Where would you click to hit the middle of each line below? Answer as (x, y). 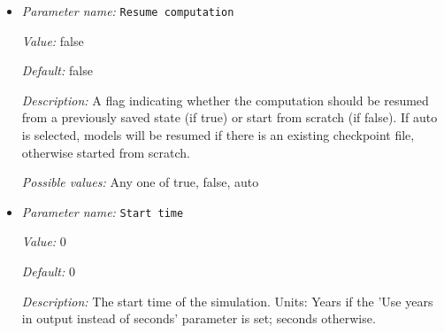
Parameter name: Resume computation (128, 11)
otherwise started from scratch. (106, 152)
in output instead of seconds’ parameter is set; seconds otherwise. (199, 318)
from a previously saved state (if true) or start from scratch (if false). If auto (230, 117)
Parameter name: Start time (103, 211)
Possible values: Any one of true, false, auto (140, 182)
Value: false (53, 40)
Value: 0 (44, 241)
